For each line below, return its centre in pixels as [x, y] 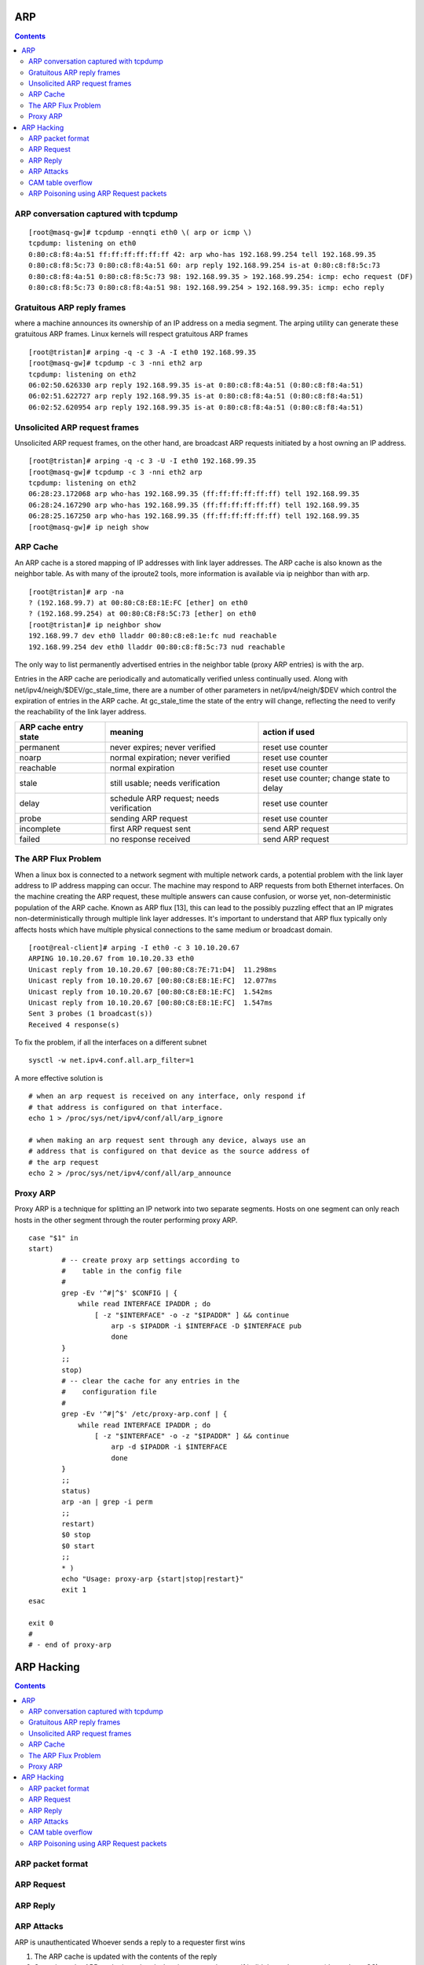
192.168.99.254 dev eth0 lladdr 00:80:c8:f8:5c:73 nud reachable [157, 647]
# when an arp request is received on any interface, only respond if [167, 1096]
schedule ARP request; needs [165, 798]
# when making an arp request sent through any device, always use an [167, 1140]
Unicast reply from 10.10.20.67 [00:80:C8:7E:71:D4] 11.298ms [153, 970]
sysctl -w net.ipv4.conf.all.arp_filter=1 [111, 1060]
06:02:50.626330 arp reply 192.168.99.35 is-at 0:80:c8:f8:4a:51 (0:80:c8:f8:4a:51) [196, 385]
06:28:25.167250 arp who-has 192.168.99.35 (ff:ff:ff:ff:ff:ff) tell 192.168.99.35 [194, 516]
